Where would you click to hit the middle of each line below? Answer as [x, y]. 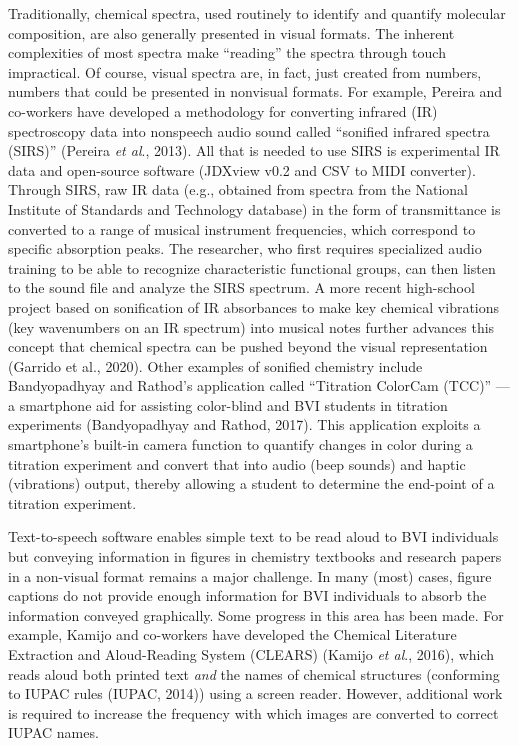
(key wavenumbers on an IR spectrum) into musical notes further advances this [251, 326]
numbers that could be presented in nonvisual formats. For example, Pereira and [255, 91]
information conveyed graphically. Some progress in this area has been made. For [256, 614]
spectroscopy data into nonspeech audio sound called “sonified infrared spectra [249, 130]
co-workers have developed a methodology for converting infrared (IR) [223, 110]
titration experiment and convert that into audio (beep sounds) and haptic [237, 463]
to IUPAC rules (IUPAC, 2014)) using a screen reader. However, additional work [255, 693]
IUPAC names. [53, 732]
